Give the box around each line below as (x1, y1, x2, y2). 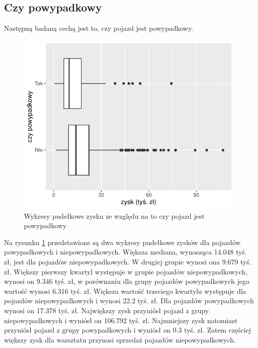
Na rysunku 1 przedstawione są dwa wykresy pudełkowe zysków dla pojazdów (4, 237, 241, 247)
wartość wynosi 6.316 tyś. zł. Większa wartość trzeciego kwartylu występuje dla (4, 285, 247, 296)
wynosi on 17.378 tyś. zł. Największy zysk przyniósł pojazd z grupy (4, 305, 209, 315)
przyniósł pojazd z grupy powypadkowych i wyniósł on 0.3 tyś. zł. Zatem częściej (4, 325, 251, 335)
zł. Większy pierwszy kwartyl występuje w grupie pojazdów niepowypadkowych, (4, 266, 248, 276)
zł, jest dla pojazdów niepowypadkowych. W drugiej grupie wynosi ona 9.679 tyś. (4, 256, 252, 266)
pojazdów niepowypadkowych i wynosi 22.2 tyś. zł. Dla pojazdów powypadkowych (4, 295, 254, 306)
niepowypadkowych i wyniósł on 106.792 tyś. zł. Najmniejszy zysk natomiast (4, 315, 238, 325)
